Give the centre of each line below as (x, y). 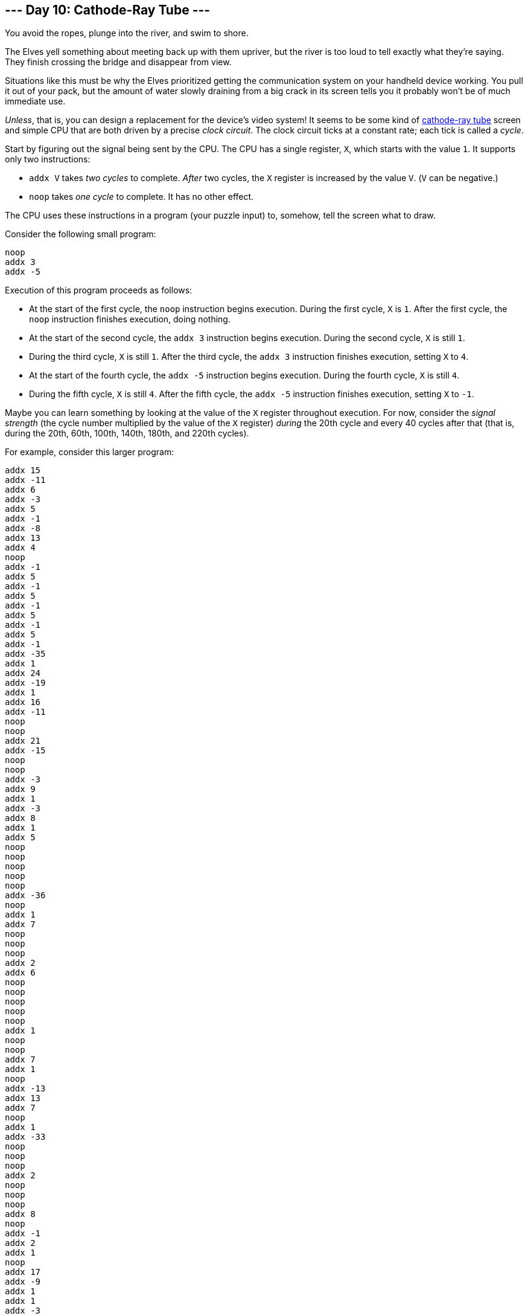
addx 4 (20, 548)
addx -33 (25, 1137)
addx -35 (25, 654)
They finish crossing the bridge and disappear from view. (118, 62)
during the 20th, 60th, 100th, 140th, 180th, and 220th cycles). (127, 433)
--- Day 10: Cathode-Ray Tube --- (108, 10)
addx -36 (25, 896)
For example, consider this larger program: (90, 452)
